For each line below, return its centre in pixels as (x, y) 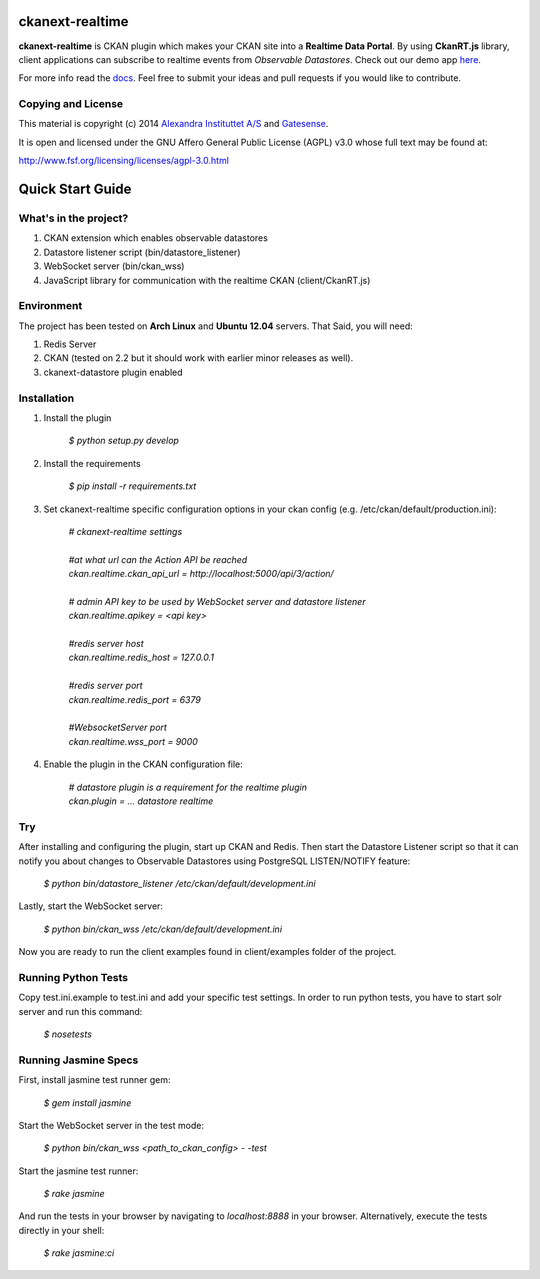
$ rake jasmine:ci (79, 1253)
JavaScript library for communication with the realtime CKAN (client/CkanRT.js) (207, 280)
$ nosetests (67, 1034)
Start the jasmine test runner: (78, 1171)
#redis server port (106, 686)
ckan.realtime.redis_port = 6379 (135, 699)
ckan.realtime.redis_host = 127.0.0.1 (141, 657)
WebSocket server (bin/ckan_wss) (114, 266)
